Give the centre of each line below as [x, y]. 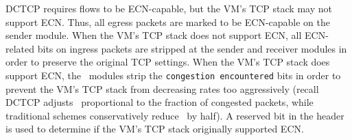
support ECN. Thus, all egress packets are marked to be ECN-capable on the [168, 22]
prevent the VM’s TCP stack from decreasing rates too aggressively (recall [162, 88]
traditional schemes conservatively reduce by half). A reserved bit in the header [175, 115]
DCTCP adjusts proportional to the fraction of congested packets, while [160, 102]
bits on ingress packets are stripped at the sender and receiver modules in [192, 48]
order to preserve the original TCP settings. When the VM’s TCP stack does [168, 62]
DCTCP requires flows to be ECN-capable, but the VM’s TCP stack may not [169, 8]
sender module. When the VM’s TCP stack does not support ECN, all [154, 35]
